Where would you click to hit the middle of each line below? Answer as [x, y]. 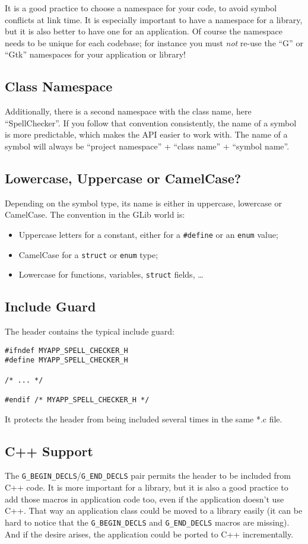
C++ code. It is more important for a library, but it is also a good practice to [147, 487]
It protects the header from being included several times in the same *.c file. [144, 419]
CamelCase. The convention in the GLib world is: [95, 214]
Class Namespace [59, 86]
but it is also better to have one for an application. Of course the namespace [144, 31]
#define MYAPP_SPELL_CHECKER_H [66, 360]
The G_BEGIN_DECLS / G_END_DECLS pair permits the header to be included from [148, 475]
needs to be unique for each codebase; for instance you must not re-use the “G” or [154, 42]
